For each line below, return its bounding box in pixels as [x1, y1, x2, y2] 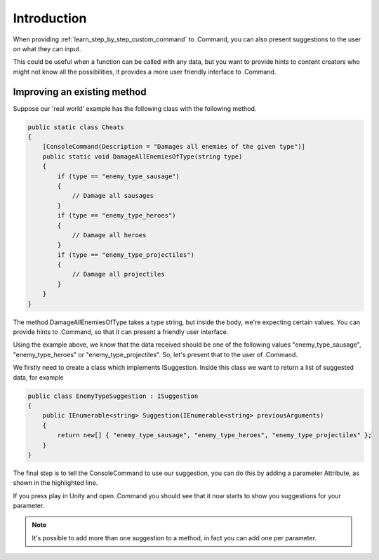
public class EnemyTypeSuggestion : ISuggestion [27, 392, 199, 400]
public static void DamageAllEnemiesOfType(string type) [42, 152, 243, 161]
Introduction [13, 11, 87, 26]
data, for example [13, 373, 65, 382]
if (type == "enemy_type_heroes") [57, 211, 176, 220]
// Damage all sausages [72, 192, 154, 200]
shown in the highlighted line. [13, 479, 98, 487]
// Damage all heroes [72, 231, 147, 239]
